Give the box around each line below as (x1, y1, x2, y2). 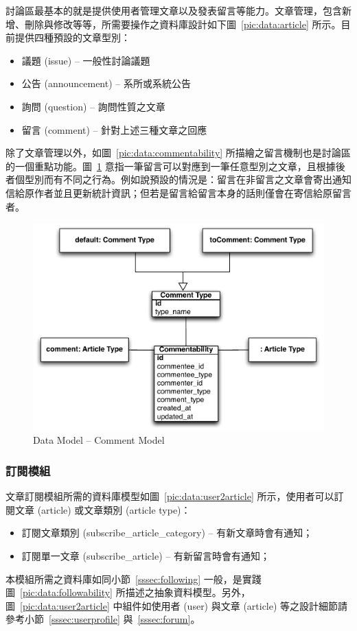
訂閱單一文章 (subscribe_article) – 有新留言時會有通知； (21, 548, 270, 562)
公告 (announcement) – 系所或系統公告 (21, 76, 191, 91)
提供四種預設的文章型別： (14, 30, 130, 45)
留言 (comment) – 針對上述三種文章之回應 (21, 122, 207, 136)
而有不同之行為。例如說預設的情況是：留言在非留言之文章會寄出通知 (43, 172, 352, 187)
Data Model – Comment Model (33, 433, 165, 447)
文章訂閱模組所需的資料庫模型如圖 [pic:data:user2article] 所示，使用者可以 (5, 489, 334, 503)
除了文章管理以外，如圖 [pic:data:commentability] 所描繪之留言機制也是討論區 (5, 145, 351, 160)
